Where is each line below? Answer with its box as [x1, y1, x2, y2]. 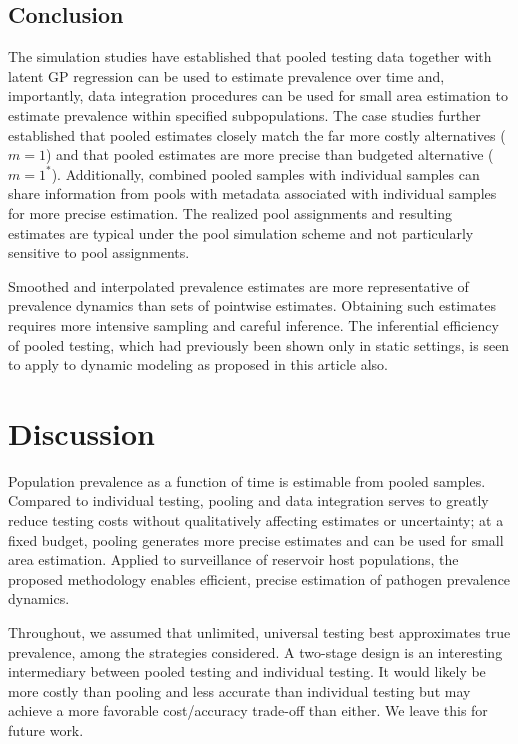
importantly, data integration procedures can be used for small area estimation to [8, 85, 508, 106]
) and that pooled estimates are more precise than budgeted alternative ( [45, 144, 494, 165]
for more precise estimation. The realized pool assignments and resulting [8, 202, 452, 223]
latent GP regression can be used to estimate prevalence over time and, [8, 65, 445, 86]
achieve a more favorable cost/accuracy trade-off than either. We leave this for [8, 700, 488, 721]
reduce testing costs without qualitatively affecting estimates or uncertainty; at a [8, 510, 504, 531]
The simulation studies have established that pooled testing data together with [8, 46, 492, 67]
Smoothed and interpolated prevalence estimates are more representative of [8, 275, 469, 296]
